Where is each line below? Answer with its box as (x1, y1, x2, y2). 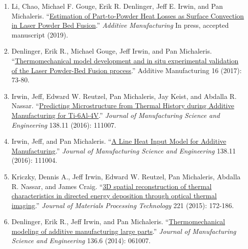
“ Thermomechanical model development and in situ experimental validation (11, 55, 239, 65)
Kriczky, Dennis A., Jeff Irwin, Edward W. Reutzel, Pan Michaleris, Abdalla (11, 171, 241, 181)
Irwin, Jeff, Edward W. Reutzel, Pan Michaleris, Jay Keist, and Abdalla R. (11, 91, 237, 101)
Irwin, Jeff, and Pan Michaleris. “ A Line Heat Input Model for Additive (11, 136, 227, 146)
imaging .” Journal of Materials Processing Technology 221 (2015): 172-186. (11, 200, 234, 210)
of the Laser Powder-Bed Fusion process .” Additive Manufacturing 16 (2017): (11, 65, 242, 75)
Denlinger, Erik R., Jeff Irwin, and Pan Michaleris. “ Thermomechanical (11, 216, 226, 227)
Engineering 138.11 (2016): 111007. (11, 119, 117, 130)
